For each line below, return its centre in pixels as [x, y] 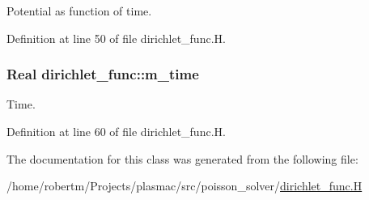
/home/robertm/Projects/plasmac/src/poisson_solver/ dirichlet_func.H [184, 186]
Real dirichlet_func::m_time [103, 74]
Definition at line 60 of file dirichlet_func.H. [116, 131]
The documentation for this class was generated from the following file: [182, 158]
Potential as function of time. [79, 11]
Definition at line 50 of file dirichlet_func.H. [116, 38]
